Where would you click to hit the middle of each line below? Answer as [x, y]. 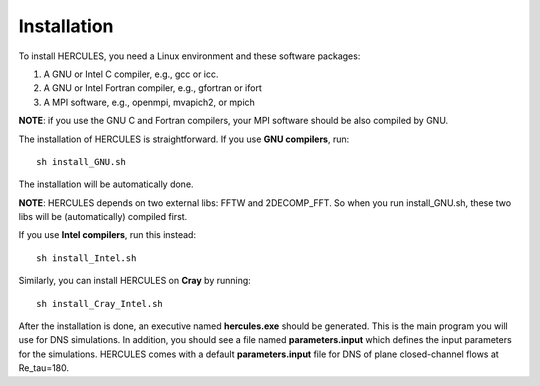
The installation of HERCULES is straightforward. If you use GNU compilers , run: [184, 139]
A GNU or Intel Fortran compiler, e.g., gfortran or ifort [152, 88]
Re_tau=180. [44, 368]
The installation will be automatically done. [106, 184]
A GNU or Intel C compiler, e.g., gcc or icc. [131, 74]
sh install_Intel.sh [86, 258]
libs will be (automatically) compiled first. [103, 217]
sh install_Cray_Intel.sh [100, 303]
